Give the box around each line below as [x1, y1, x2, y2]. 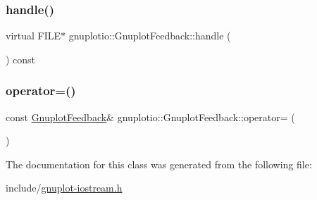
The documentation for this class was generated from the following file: [6, 156, 312, 171]
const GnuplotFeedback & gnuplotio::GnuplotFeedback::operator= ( [6, 109, 295, 124]
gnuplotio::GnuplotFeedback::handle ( [68, 28, 231, 43]
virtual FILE [6, 28, 61, 43]
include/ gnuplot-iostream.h [6, 180, 123, 195]
